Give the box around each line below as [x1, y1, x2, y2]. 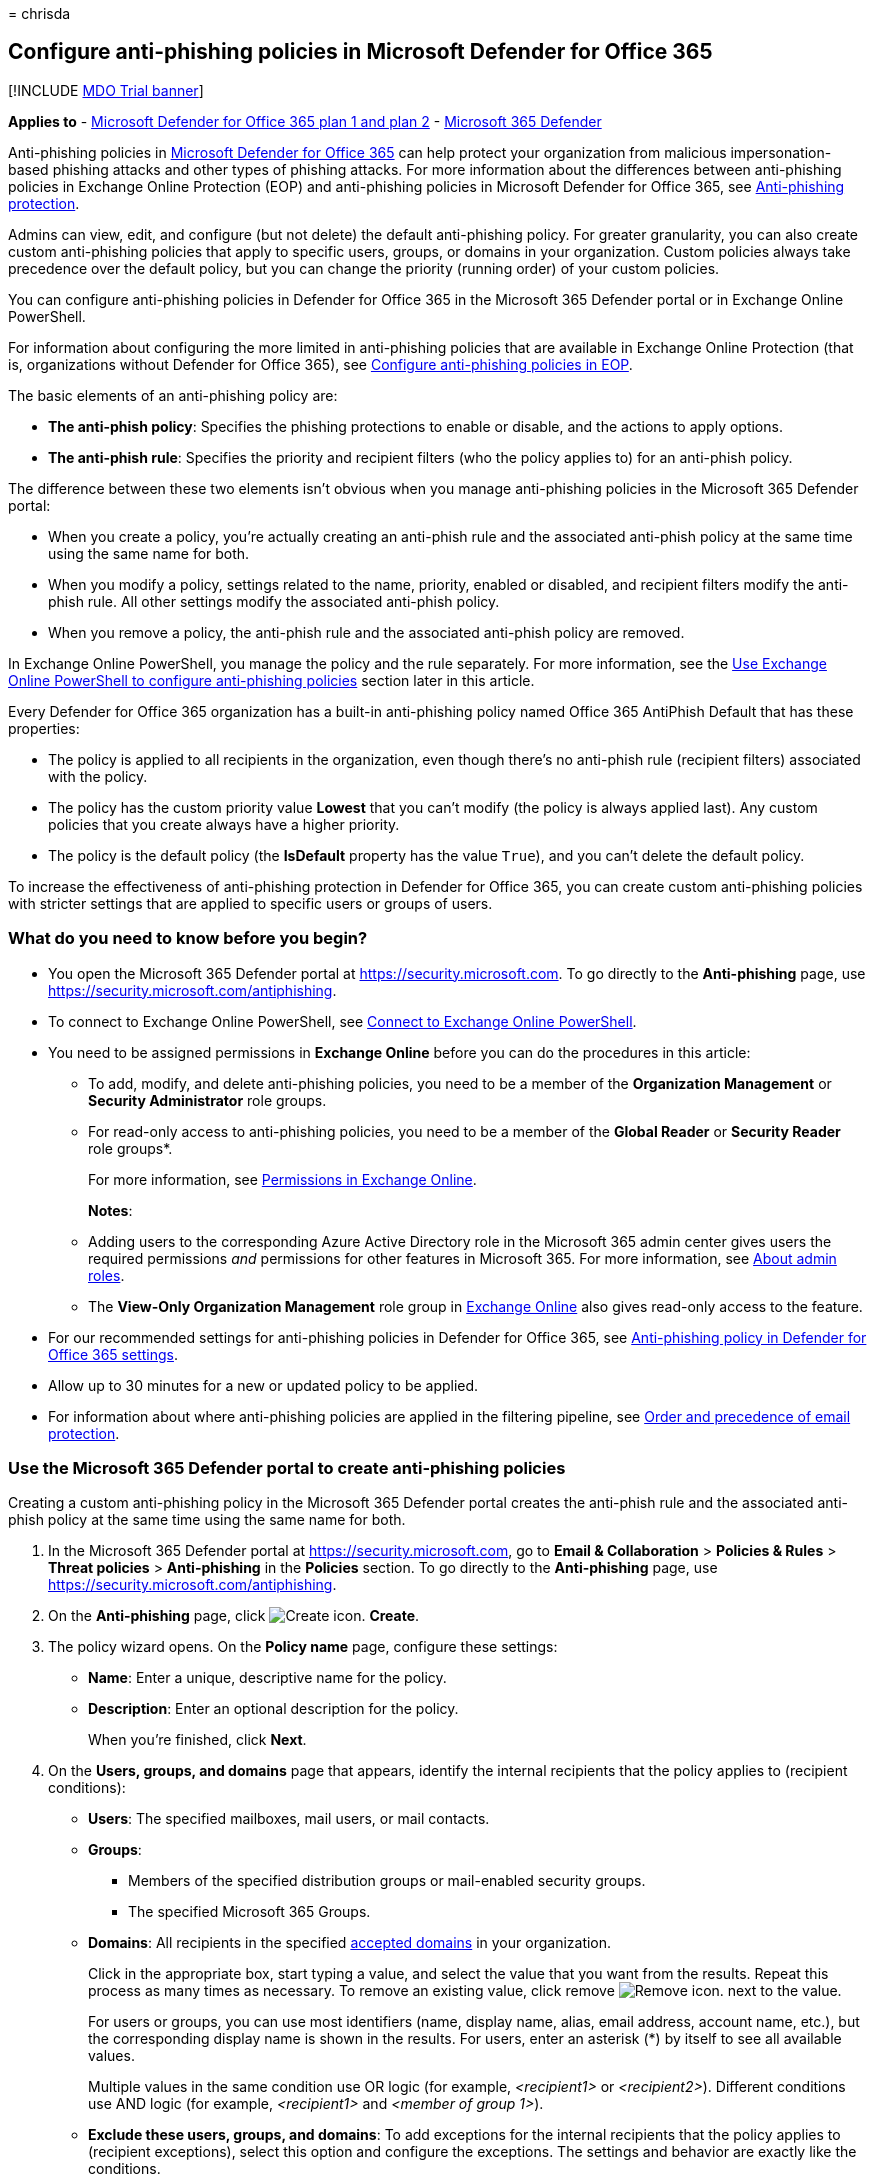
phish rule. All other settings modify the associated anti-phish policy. [48, 592, 500, 610]
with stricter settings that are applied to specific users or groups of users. [8, 894, 493, 912]
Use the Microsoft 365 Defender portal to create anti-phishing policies [8, 1457, 566, 1478]
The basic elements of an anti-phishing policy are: [8, 386, 338, 404]
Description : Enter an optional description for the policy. [88, 1700, 459, 1718]
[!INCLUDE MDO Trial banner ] [8, 81, 204, 99]
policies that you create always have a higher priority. [48, 815, 400, 833]
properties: [8, 719, 80, 737]
